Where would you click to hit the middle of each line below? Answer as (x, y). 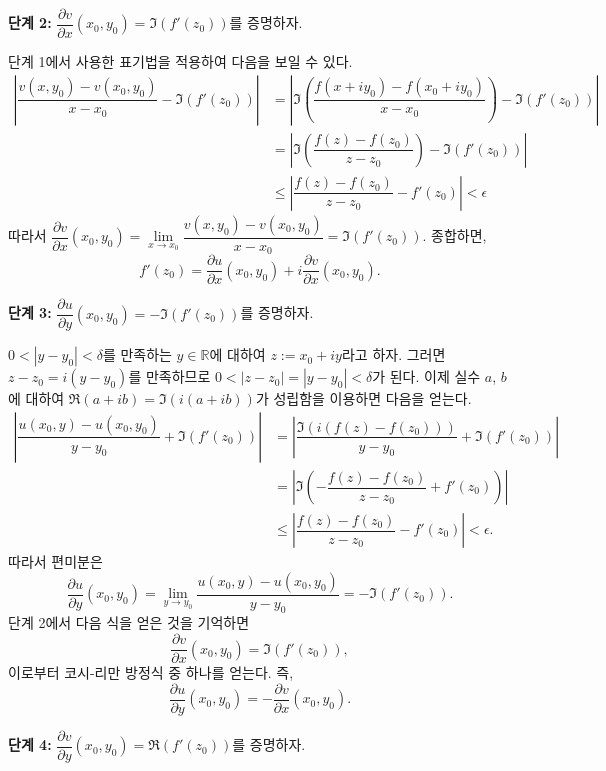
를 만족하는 (137, 354)
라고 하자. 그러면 (393, 354)
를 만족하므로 (169, 376)
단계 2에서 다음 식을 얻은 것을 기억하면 (129, 622)
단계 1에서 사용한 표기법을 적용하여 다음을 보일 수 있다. (180, 61)
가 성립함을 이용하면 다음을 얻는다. (363, 398)
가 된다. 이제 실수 (426, 376)
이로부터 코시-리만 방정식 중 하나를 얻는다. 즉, (151, 672)
